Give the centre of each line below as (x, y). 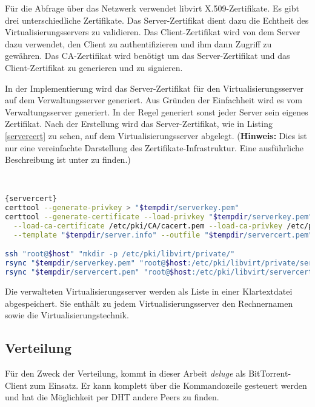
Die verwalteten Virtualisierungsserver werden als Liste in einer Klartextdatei (149, 291)
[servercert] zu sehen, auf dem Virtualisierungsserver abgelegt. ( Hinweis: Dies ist (156, 135)
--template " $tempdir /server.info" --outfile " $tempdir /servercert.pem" (163, 235)
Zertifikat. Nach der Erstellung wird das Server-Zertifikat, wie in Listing (139, 124)
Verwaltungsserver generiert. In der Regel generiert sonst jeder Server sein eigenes (157, 111)
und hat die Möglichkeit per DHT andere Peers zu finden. (112, 397)
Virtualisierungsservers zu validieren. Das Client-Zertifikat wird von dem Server (153, 32)
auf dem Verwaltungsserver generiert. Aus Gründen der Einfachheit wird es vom (154, 100)
